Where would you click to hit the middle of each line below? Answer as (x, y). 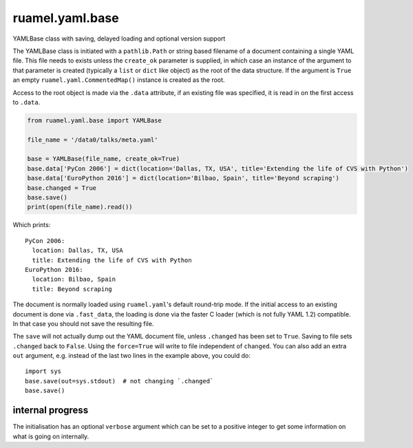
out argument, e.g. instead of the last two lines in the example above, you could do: (131, 356)
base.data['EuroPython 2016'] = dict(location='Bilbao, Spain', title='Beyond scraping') (183, 178)
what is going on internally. (51, 436)
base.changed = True (62, 188)
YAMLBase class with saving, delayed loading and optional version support (119, 39)
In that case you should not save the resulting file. (83, 323)
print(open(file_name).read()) (80, 207)
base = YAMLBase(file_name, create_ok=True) (104, 159)
